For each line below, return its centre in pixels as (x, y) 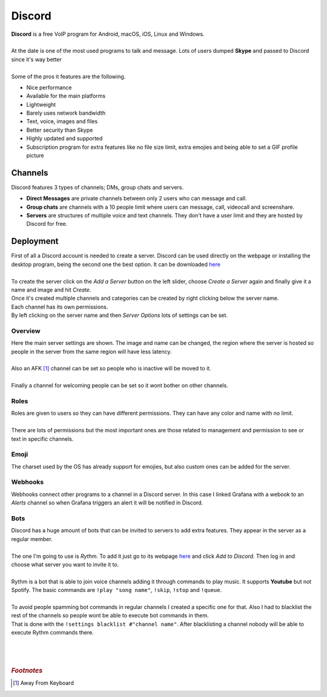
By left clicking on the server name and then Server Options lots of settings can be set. (120, 315)
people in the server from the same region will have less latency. (91, 352)
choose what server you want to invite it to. (65, 564)
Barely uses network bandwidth (66, 113)
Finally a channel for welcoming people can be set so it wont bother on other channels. (120, 386)
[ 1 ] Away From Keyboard (43, 683)
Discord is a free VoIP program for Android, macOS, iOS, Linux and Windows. (108, 34)
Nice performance (49, 87)
